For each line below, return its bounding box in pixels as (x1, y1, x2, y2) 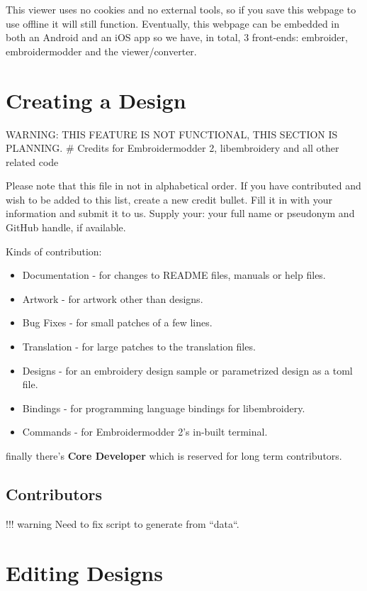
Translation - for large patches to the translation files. (22, 339, 256, 354)
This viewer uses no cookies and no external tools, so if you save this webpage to (6, 2, 356, 16)
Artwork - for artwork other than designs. (22, 291, 203, 306)
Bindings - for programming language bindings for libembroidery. (22, 400, 305, 415)
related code (6, 154, 59, 169)
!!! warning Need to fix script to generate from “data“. (6, 516, 239, 531)
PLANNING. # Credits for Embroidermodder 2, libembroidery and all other (6, 140, 339, 155)
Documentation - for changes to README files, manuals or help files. (22, 267, 326, 282)
